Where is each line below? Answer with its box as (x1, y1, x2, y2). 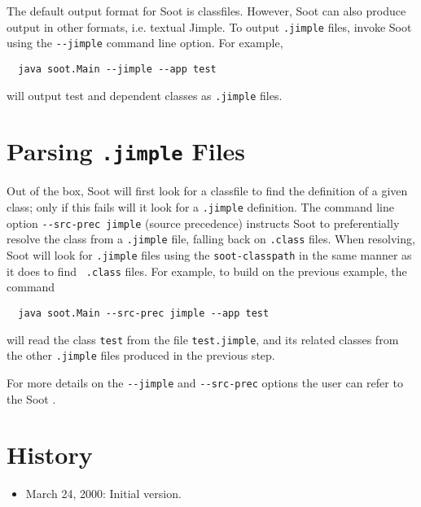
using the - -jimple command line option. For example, (7, 34, 283, 51)
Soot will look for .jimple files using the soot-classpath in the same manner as (7, 247, 412, 264)
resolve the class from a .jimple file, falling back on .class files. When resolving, (7, 230, 415, 247)
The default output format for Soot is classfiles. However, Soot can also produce (7, 2, 406, 19)
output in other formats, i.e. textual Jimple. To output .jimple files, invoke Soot (7, 18, 412, 35)
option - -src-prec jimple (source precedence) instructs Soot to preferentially (7, 214, 400, 231)
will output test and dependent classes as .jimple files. (7, 86, 283, 103)
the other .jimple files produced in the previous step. (7, 347, 275, 364)
